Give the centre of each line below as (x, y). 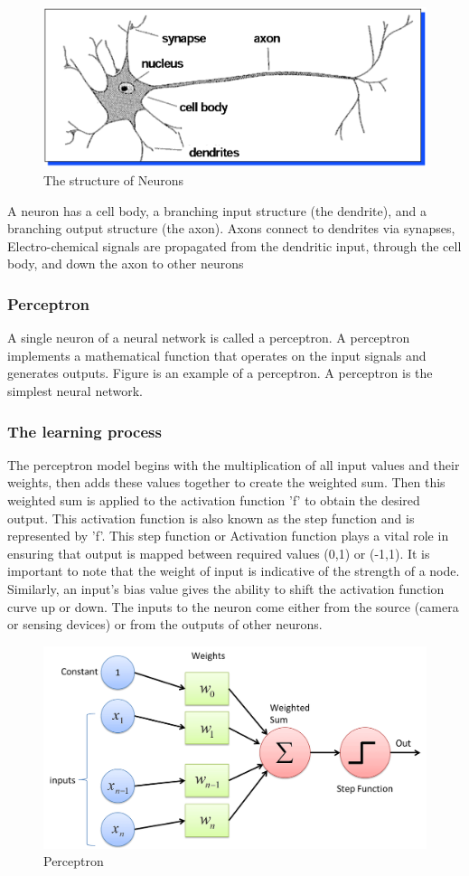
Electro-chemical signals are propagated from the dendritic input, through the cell (234, 245)
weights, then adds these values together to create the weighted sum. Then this (226, 482)
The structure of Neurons (114, 180)
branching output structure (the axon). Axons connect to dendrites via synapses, (231, 228)
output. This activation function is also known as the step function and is (211, 518)
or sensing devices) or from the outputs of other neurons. (165, 624)
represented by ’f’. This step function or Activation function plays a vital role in (228, 536)
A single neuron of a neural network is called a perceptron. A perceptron (209, 338)
